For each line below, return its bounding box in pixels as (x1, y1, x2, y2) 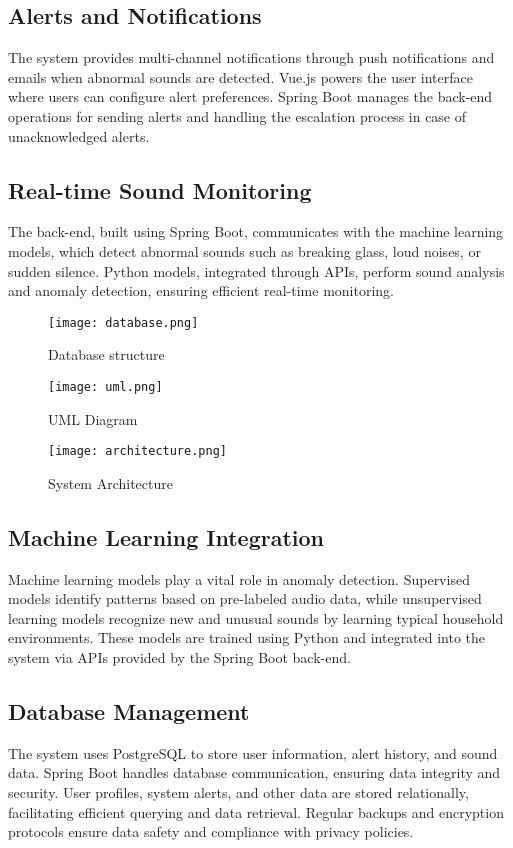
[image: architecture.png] (48, 444, 227, 459)
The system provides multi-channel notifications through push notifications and (8, 47, 495, 68)
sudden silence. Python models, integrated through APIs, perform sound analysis (8, 260, 505, 281)
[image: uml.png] (48, 380, 163, 394)
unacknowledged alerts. (8, 125, 150, 146)
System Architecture (48, 472, 173, 493)
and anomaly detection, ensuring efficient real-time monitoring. (8, 280, 394, 301)
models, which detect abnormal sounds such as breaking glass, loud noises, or (8, 240, 481, 261)
